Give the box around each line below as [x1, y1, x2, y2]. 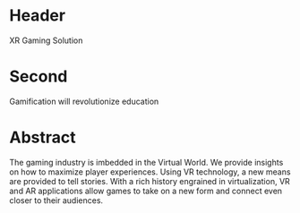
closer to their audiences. [9, 194, 104, 206]
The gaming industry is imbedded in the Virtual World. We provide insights [9, 157, 284, 167]
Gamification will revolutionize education [9, 96, 159, 106]
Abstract [9, 127, 76, 148]
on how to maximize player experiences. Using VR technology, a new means [9, 166, 291, 177]
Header [9, 5, 65, 26]
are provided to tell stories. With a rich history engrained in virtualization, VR [9, 175, 291, 186]
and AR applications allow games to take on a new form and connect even [9, 185, 283, 196]
